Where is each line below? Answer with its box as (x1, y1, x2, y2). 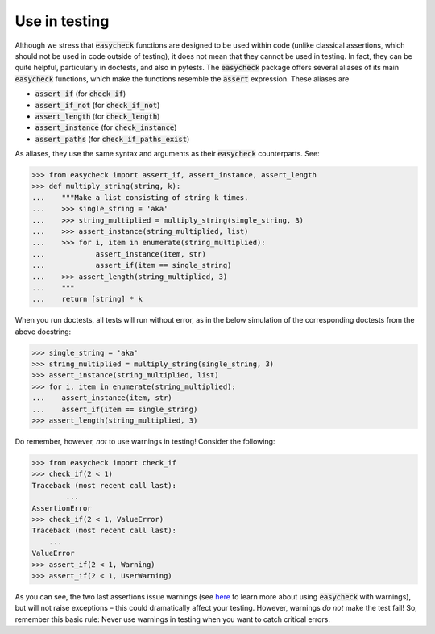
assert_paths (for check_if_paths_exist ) (35, 134, 190, 144)
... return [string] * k (31, 294, 143, 304)
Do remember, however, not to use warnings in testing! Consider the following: (14, 436, 275, 447)
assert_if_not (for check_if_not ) (35, 100, 160, 110)
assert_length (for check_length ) (35, 111, 160, 121)
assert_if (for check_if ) (35, 89, 126, 98)
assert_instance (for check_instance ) (35, 123, 177, 132)
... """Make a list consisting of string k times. (31, 193, 249, 202)
